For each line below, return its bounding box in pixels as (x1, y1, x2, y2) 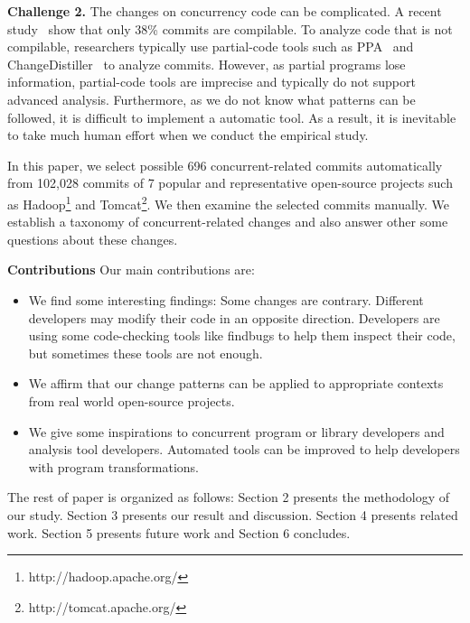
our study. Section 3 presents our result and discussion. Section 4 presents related (7, 505, 458, 524)
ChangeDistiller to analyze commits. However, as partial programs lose (7, 54, 406, 73)
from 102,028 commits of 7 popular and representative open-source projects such (7, 173, 453, 192)
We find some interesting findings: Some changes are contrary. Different (28, 290, 424, 309)
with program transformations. (28, 457, 199, 476)
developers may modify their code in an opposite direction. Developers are (28, 308, 440, 327)
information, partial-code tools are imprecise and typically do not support (7, 72, 416, 91)
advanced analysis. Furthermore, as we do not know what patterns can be (7, 89, 416, 108)
